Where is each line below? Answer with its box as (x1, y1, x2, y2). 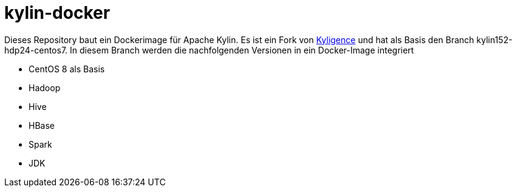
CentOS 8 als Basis (29, 63, 105, 74)
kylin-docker (4, 2, 111, 23)
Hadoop (29, 82, 61, 93)
